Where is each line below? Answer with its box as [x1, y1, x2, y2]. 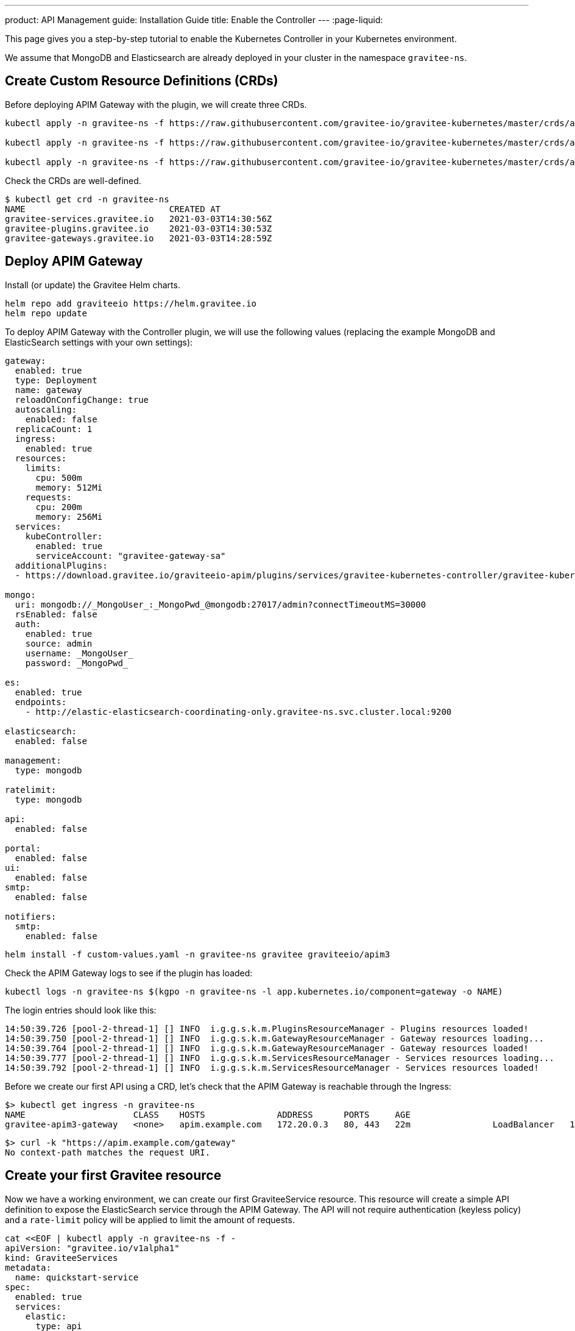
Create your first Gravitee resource [5, 1168, 222, 1184]
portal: [5, 843, 41, 853]
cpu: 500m [35, 472, 82, 483]
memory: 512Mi [35, 482, 103, 492]
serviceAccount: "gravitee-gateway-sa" [35, 550, 226, 561]
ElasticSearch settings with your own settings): [5, 336, 193, 347]
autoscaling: [15, 404, 77, 414]
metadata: [5, 1262, 51, 1272]
